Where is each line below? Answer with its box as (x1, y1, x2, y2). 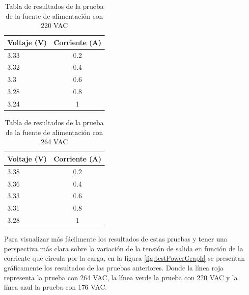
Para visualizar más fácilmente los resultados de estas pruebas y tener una (4, 234, 227, 244)
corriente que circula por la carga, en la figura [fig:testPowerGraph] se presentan (4, 253, 245, 263)
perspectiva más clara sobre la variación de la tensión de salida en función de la (4, 243, 244, 253)
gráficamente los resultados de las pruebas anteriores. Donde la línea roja (4, 262, 223, 272)
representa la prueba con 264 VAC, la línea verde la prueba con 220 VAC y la (4, 272, 238, 282)
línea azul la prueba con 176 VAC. (4, 282, 107, 292)
